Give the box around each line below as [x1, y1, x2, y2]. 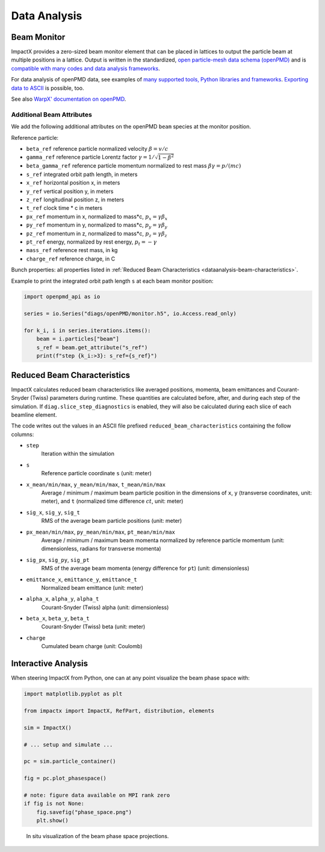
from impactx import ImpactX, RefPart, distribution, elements [23, 707, 215, 714]
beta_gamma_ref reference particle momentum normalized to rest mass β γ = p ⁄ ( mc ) [26, 162, 241, 169]
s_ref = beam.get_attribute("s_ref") [36, 344, 148, 351]
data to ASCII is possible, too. [11, 84, 84, 92]
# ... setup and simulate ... [23, 741, 113, 748]
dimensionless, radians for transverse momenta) [41, 545, 162, 552]
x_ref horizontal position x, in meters [26, 179, 120, 186]
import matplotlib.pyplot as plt [23, 690, 123, 698]
